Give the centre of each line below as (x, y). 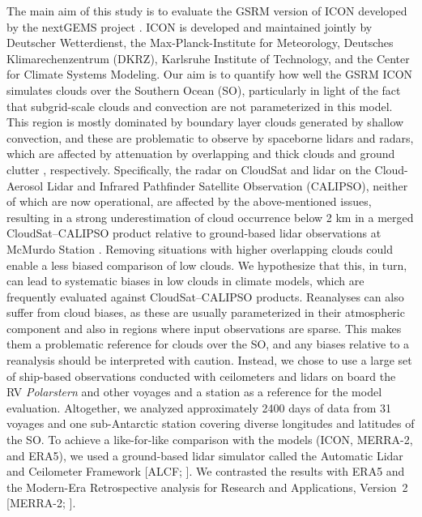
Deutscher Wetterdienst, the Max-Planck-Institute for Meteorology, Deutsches (200, 43)
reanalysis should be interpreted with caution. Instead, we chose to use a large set (209, 360)
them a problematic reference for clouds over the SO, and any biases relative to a (208, 344)
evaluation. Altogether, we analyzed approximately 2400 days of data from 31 (199, 407)
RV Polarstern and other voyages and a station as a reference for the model (194, 392)
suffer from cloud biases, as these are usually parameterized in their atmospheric (206, 312)
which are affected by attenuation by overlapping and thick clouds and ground (201, 154)
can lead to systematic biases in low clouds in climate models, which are (185, 281)
